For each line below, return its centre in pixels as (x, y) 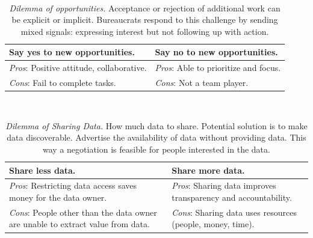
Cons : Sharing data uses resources (234, 212)
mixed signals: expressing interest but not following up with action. (145, 31)
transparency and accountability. (232, 197)
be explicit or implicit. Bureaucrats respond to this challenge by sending (145, 20)
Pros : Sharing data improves (224, 185)
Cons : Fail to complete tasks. (63, 83)
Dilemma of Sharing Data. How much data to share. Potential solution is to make (156, 125)
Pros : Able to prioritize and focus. (218, 68)
